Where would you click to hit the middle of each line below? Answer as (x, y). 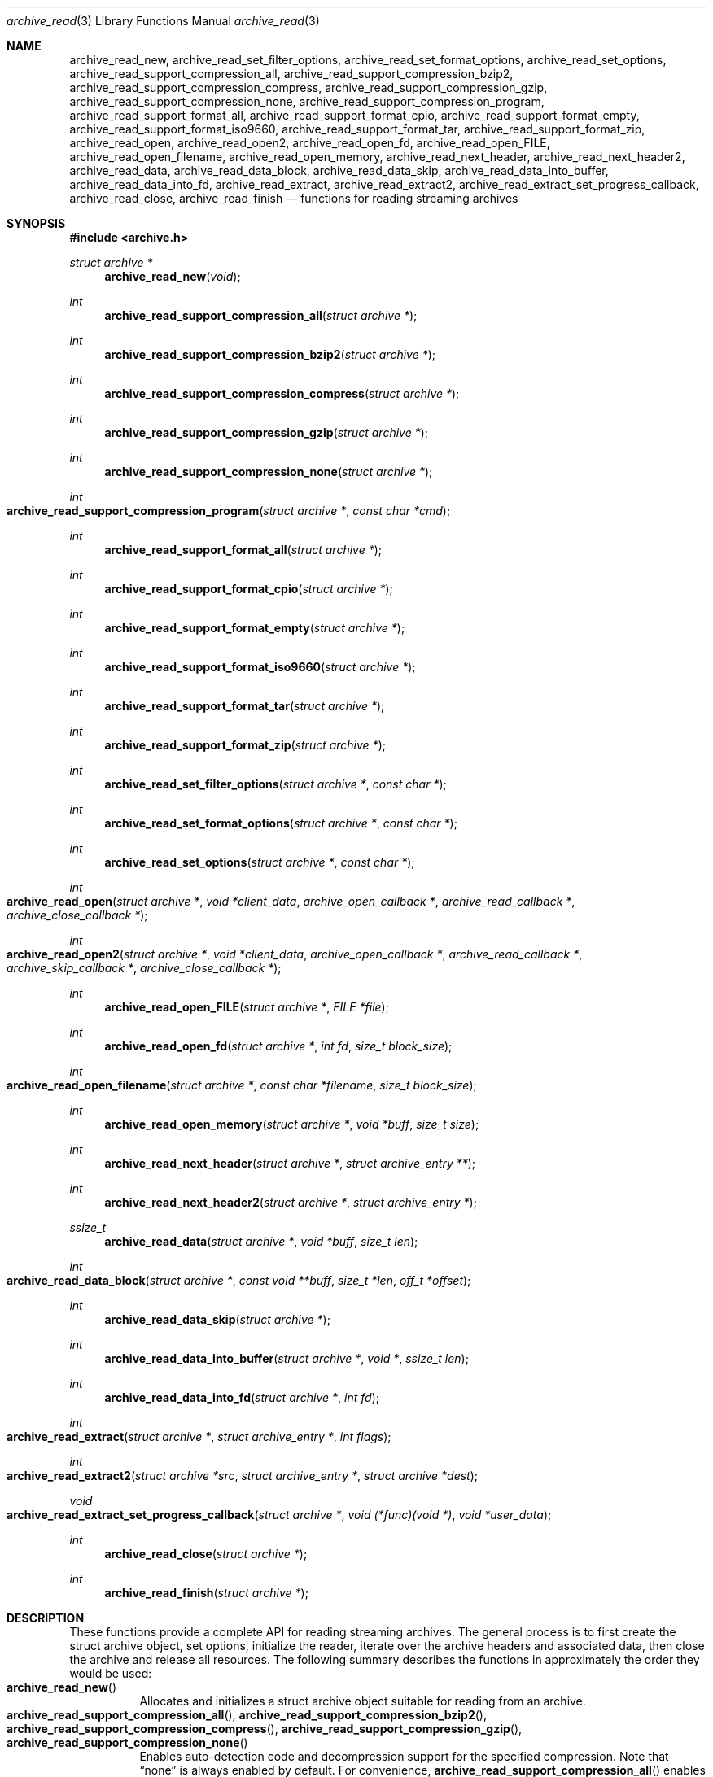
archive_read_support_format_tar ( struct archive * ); (245, 706)
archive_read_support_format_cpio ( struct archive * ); (249, 589)
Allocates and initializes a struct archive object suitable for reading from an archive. (363, 1701)
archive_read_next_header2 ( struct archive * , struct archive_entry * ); (291, 1202)
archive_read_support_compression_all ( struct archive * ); (261, 315)
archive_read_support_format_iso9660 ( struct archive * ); (260, 667)
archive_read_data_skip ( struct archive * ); (217, 1319)
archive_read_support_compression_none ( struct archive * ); (269, 472)
